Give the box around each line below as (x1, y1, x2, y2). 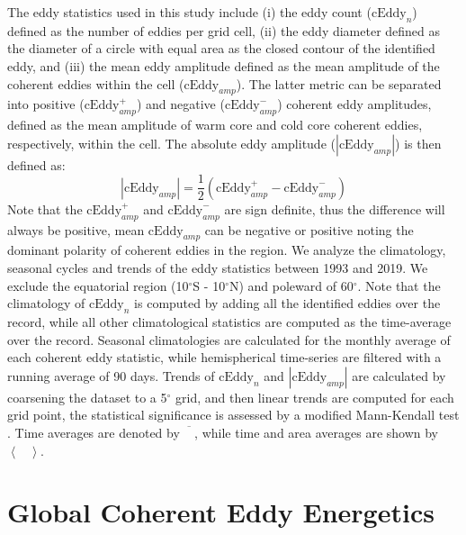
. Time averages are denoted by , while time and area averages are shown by (7, 422, 439, 441)
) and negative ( (136, 95, 225, 113)
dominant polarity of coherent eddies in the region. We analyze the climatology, (7, 240, 446, 259)
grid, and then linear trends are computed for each (175, 387, 454, 406)
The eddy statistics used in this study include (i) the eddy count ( (7, 3, 372, 21)
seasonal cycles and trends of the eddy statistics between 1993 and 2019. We (7, 258, 428, 277)
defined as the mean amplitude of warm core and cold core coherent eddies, (7, 115, 423, 134)
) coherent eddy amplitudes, (277, 95, 432, 113)
